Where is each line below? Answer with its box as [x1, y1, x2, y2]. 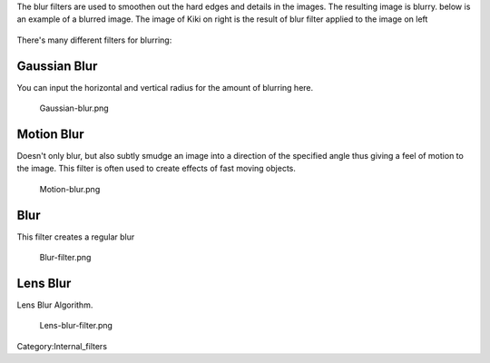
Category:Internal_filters [16, 340, 108, 351]
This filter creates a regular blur [16, 231, 135, 242]
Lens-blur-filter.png [39, 320, 113, 331]
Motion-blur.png [39, 183, 101, 194]
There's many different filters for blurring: [16, 34, 172, 45]
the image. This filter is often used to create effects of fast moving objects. [16, 163, 297, 174]
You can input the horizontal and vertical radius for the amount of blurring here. [16, 82, 314, 93]
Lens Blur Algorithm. [16, 299, 93, 310]
